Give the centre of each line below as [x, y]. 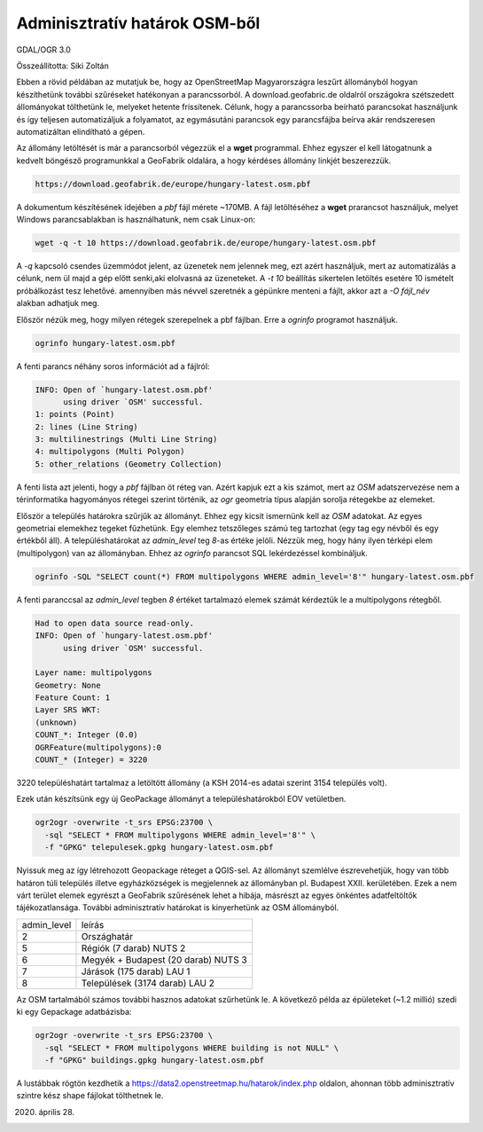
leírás [93, 924]
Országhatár [107, 936]
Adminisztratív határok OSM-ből [138, 23]
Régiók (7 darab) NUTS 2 [133, 947]
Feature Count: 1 [73, 698]
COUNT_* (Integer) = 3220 [91, 760]
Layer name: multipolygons [93, 673]
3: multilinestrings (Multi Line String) [126, 440]
